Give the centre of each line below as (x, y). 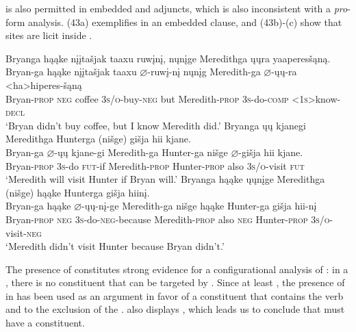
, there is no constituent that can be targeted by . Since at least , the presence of (175, 282)
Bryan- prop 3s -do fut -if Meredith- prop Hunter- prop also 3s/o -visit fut (155, 165)
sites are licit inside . (49, 35)
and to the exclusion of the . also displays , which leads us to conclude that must (175, 309)
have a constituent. (45, 323)
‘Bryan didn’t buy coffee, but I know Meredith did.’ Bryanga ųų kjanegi (156, 125)
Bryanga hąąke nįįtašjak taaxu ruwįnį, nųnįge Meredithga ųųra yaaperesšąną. (168, 58)
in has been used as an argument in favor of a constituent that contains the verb (175, 295)
